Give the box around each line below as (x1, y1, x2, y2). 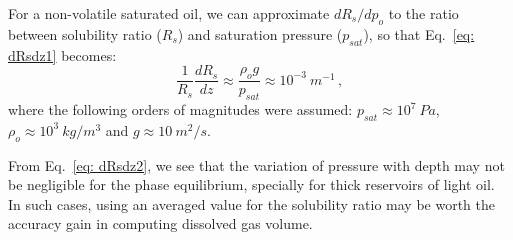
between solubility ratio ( (8, 23, 162, 44)
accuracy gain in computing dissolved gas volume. (8, 213, 313, 234)
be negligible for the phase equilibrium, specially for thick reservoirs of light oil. (8, 174, 495, 195)
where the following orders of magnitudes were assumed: (8, 99, 353, 120)
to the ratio (388, 3, 459, 23)
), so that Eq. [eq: (363, 23, 475, 44)
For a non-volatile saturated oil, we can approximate (8, 3, 330, 23)
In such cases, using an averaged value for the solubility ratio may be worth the (8, 193, 496, 214)
